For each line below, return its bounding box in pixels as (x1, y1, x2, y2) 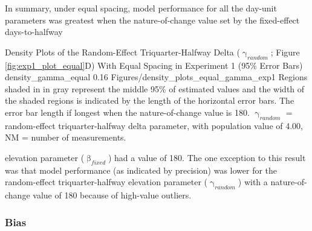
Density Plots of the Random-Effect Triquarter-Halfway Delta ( (5, 45, 240, 58)
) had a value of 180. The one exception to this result (108, 151, 306, 163)
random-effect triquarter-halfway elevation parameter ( (5, 176, 208, 188)
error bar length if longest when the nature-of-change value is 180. (5, 106, 250, 118)
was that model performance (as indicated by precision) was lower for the (5, 163, 278, 176)
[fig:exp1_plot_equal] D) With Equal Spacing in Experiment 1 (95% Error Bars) (5, 59, 303, 71)
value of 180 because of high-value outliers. (33, 189, 192, 201)
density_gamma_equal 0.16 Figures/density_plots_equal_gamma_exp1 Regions (5, 71, 308, 83)
